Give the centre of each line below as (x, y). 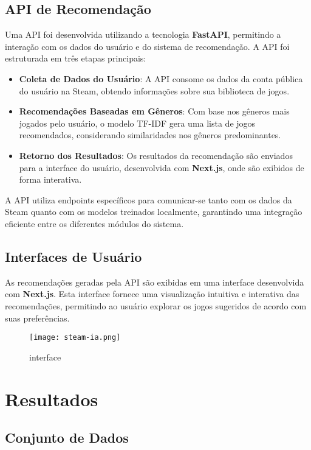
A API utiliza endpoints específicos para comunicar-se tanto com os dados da (149, 199)
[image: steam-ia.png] (75, 338)
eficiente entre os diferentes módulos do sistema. (94, 223)
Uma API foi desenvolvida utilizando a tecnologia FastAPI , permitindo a (143, 34)
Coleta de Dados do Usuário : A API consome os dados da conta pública (161, 78)
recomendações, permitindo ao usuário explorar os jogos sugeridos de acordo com (156, 305)
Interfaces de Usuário (73, 256)
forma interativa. (50, 179)
